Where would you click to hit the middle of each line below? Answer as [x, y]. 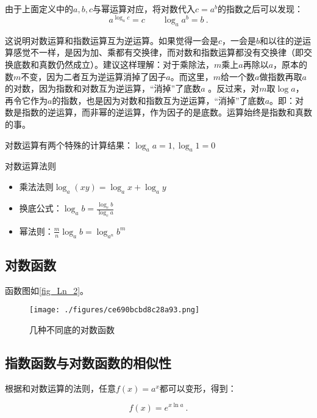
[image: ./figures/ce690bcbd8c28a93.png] [115, 310]
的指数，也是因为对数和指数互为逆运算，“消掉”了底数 [158, 100]
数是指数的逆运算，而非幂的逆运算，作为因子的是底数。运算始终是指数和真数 [158, 112]
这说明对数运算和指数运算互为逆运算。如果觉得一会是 [112, 40]
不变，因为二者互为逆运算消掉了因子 [94, 76]
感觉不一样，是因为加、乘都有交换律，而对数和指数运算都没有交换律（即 [158, 52]
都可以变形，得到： [198, 388]
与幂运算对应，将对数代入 [144, 9]
